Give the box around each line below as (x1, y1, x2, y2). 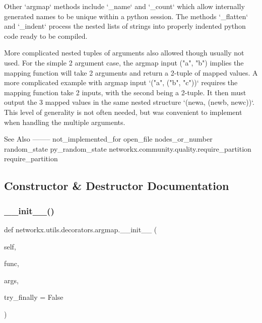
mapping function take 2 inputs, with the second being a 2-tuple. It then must (4, 87, 246, 97)
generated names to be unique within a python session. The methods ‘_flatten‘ (4, 11, 248, 21)
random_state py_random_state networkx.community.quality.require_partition (4, 143, 251, 154)
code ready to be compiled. (4, 30, 88, 41)
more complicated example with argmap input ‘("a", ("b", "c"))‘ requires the (4, 77, 238, 88)
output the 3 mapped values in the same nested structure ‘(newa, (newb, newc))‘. (4, 97, 254, 107)
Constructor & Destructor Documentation (4, 178, 229, 193)
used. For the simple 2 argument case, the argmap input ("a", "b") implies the (4, 57, 244, 68)
